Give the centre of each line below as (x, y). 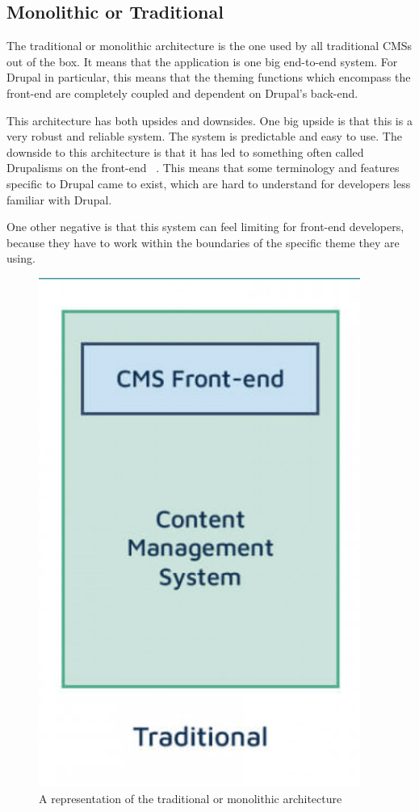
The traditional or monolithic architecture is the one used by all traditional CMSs (209, 46)
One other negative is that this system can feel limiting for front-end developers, (205, 227)
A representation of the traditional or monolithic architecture (191, 798)
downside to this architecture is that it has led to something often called (185, 151)
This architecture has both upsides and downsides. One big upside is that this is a (209, 120)
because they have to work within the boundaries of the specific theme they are (203, 242)
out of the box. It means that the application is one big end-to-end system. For (202, 61)
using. (21, 258)
